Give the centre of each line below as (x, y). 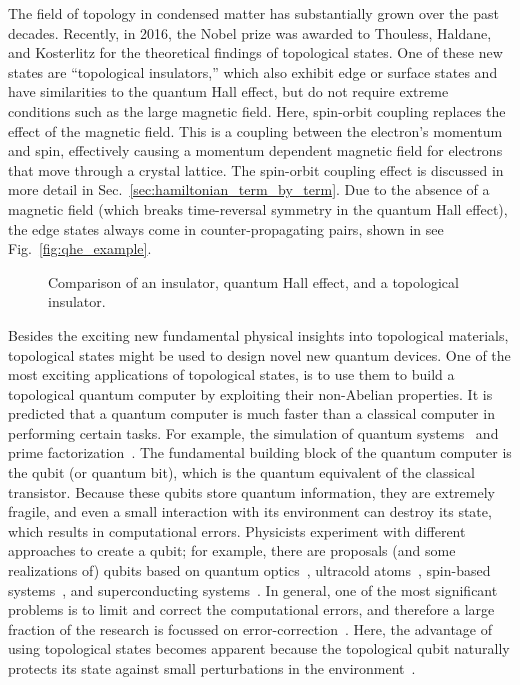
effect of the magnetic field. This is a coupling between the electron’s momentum (255, 130)
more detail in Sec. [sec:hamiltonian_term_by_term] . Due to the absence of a (249, 189)
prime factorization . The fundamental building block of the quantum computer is (260, 452)
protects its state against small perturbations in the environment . (212, 668)
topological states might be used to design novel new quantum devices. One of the (259, 354)
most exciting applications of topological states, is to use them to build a (231, 374)
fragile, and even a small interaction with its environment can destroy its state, (250, 511)
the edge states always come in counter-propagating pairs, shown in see (226, 228)
